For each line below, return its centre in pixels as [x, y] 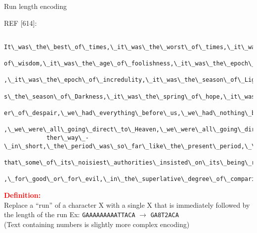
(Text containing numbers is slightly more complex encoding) [97, 224]
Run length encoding [35, 6]
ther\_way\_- [67, 138]
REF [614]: [21, 23]
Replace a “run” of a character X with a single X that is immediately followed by [127, 204]
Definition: [22, 195]
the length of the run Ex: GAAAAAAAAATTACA [70, 214]
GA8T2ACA [165, 215]
